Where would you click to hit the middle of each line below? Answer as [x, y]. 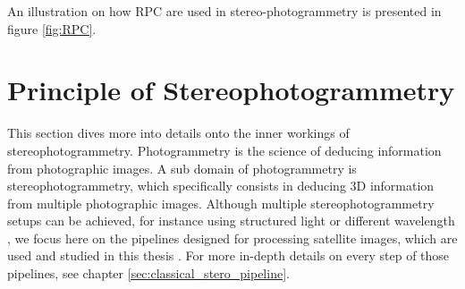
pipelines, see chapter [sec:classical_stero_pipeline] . [148, 273]
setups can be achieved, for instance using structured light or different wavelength [231, 221]
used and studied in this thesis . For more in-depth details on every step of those [228, 255]
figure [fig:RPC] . [52, 28]
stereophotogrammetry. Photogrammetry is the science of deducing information [224, 150]
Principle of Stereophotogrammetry [231, 90]
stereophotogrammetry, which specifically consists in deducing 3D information [221, 186]
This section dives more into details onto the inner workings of [178, 133]
